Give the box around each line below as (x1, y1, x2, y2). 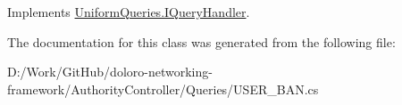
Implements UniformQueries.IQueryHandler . (7, 3, 250, 20)
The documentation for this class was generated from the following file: (7, 32, 396, 51)
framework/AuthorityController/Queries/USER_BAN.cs (7, 79, 319, 98)
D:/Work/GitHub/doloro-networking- (7, 62, 213, 81)
